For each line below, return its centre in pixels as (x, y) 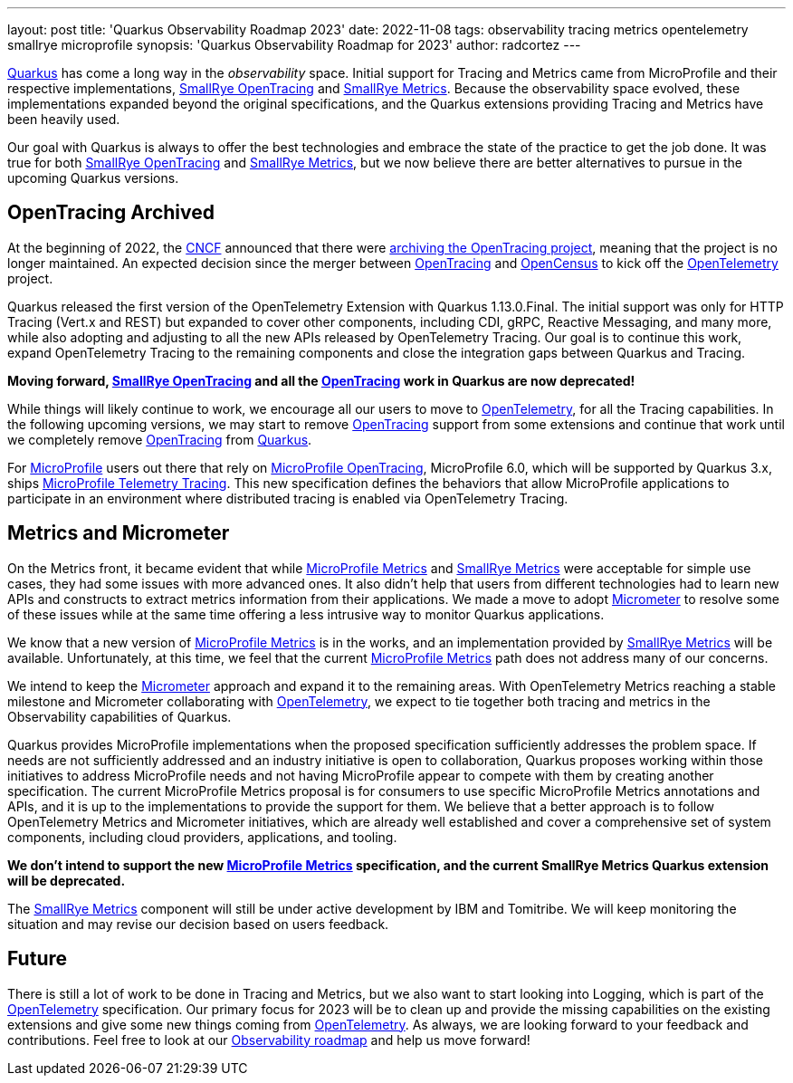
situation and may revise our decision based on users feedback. (198, 924)
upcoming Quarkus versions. (93, 178)
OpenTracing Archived (111, 213)
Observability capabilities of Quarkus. (119, 716)
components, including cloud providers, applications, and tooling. (202, 837)
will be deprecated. (67, 880)
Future (38, 959)
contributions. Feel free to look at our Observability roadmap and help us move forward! (269, 1040)
